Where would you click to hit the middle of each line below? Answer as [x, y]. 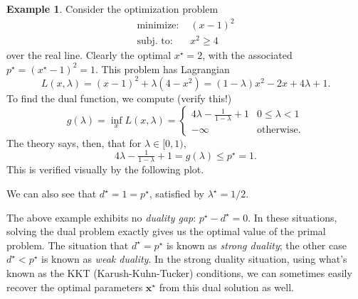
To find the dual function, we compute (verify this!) [119, 98]
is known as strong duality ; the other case [256, 245]
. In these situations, [293, 217]
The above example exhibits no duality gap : [101, 217]
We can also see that [52, 194]
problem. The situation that [68, 245]
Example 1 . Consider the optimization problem [112, 9]
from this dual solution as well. [226, 287]
